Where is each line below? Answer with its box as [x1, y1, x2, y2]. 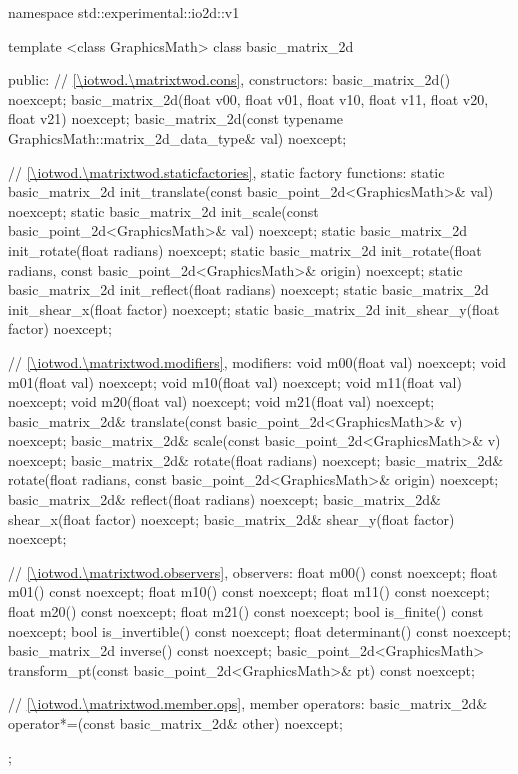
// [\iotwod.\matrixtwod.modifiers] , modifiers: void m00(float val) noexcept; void [8, 351, 507, 372]
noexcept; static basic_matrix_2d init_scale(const [8, 200, 319, 221]
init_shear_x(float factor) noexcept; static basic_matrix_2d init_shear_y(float [8, 298, 500, 319]
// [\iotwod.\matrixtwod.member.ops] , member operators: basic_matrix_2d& [8, 693, 488, 714]
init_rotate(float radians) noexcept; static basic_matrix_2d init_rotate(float [8, 239, 482, 260]
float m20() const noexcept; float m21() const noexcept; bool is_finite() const [8, 601, 484, 622]
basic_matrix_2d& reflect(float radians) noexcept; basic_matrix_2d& [8, 489, 441, 510]
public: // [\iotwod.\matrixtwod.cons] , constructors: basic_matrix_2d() [8, 69, 451, 90]
